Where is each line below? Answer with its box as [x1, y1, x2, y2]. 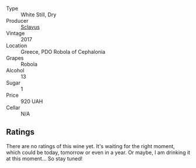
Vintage [6, 30, 25, 37]
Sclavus [20, 23, 40, 30]
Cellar [6, 104, 20, 111]
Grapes [6, 55, 24, 61]
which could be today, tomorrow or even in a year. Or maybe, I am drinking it [6, 149, 191, 156]
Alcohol [6, 67, 25, 73]
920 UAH [20, 98, 43, 104]
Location [6, 42, 27, 49]
